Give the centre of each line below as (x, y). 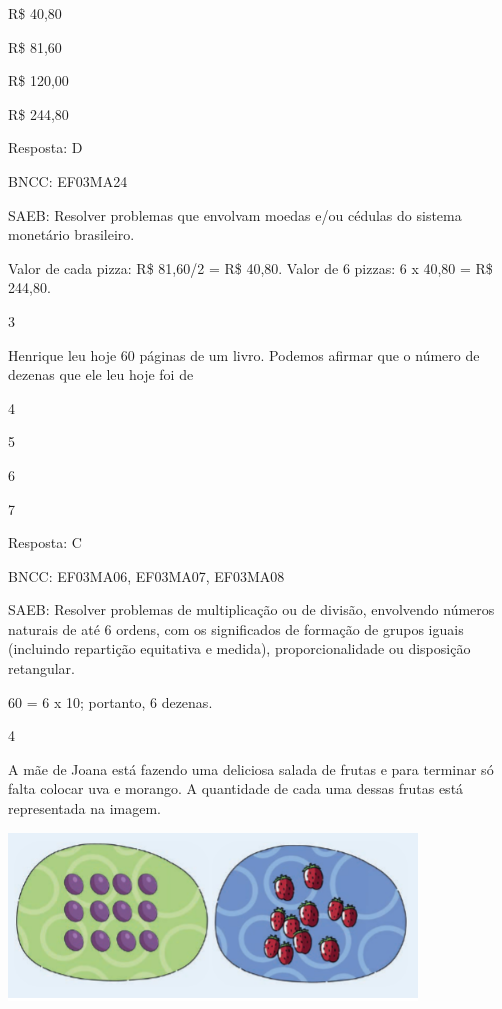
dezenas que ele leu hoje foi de (101, 374)
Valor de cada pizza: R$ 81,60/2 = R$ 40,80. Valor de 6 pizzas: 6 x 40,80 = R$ (250, 267)
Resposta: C (45, 542)
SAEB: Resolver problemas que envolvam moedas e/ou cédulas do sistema (235, 214)
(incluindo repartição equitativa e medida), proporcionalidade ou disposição (239, 648)
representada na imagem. (84, 808)
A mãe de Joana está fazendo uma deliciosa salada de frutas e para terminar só (251, 768)
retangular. (41, 668)
